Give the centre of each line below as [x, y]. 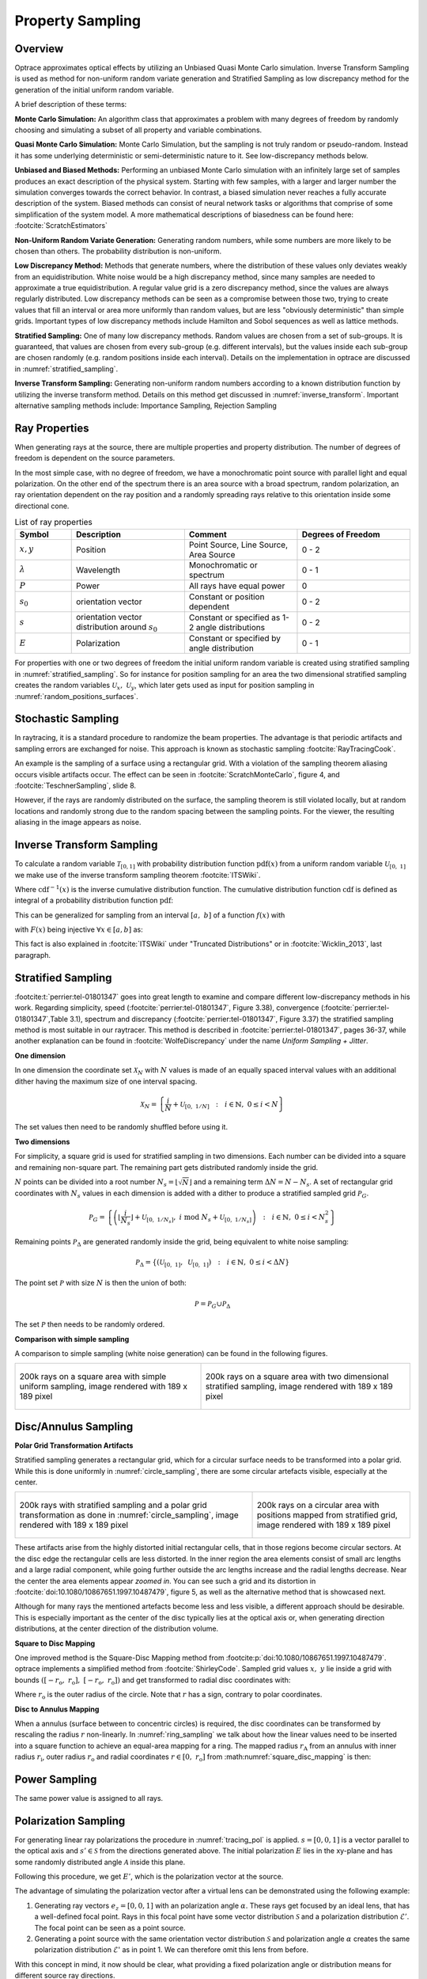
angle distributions [230, 628]
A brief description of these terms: [71, 104]
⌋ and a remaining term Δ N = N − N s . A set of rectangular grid [291, 1183]
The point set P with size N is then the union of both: [101, 1283]
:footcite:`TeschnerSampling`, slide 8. [76, 786]
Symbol [34, 534]
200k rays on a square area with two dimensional [297, 1377]
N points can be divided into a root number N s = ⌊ [96, 1183]
